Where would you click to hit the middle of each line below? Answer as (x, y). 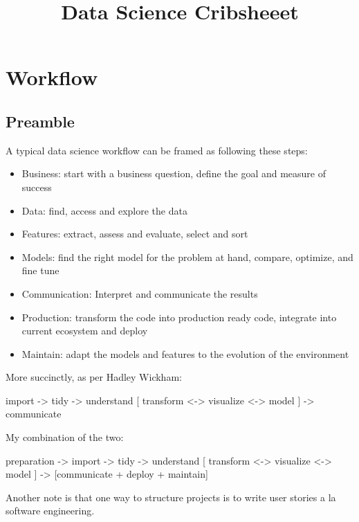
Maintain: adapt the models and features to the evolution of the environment (185, 353)
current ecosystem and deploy (85, 331)
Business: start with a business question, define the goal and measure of (174, 173)
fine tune (40, 270)
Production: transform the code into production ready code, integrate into (179, 317)
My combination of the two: (65, 437)
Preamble (40, 121)
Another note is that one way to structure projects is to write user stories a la (171, 497)
